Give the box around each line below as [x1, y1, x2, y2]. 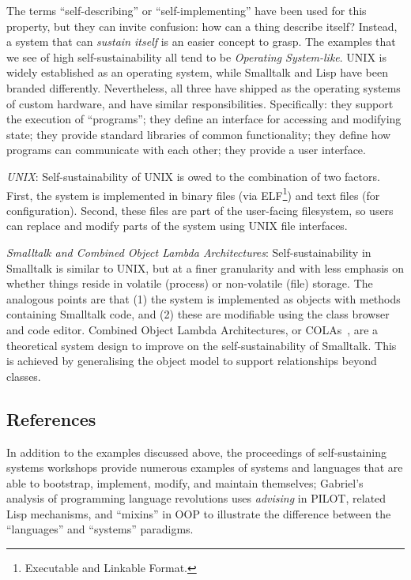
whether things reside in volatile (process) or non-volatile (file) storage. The [6, 275, 373, 292]
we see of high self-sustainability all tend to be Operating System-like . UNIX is [6, 48, 386, 65]
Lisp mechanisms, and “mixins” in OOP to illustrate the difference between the [6, 505, 391, 522]
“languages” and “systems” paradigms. [6, 521, 194, 537]
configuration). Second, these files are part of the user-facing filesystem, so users [6, 201, 394, 218]
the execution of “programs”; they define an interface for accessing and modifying [6, 111, 402, 127]
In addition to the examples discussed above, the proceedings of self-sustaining [6, 443, 386, 460]
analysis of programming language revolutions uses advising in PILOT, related [6, 490, 386, 507]
